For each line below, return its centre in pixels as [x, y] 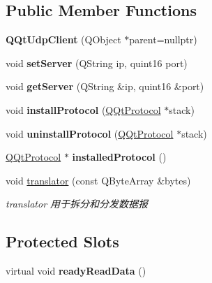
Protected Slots [62, 241]
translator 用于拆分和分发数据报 [77, 204]
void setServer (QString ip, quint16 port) [97, 63]
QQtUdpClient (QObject [63, 39]
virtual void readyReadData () [76, 271]
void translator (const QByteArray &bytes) [98, 180]
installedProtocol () [119, 157]
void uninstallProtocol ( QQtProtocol [90, 133]
